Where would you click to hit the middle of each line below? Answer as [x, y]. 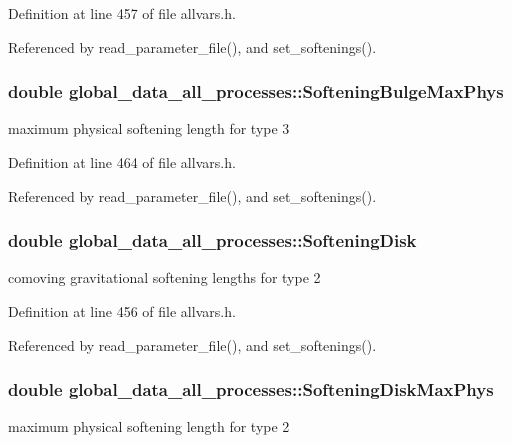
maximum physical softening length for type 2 [149, 426]
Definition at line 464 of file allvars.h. [122, 162]
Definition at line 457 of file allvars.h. [122, 13]
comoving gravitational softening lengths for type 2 [164, 277]
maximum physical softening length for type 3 [149, 128]
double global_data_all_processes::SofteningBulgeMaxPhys [256, 91]
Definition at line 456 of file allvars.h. [122, 311]
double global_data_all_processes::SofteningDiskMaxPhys [251, 389]
